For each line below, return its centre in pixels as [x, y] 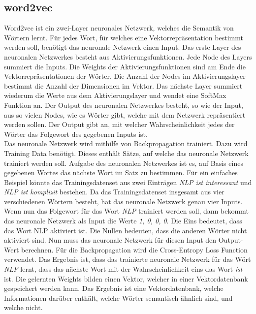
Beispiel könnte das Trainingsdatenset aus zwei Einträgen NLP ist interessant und [128, 182]
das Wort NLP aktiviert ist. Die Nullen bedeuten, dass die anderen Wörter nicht [126, 230]
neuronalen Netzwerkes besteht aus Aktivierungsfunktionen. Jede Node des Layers [128, 56]
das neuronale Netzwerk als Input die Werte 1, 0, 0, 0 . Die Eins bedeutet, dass [123, 221]
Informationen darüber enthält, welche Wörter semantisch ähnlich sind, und [118, 298]
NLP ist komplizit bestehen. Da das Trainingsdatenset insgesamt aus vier [114, 192]
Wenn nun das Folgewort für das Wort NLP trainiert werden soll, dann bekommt [126, 211]
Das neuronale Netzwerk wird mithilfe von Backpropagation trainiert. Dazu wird [126, 143]
